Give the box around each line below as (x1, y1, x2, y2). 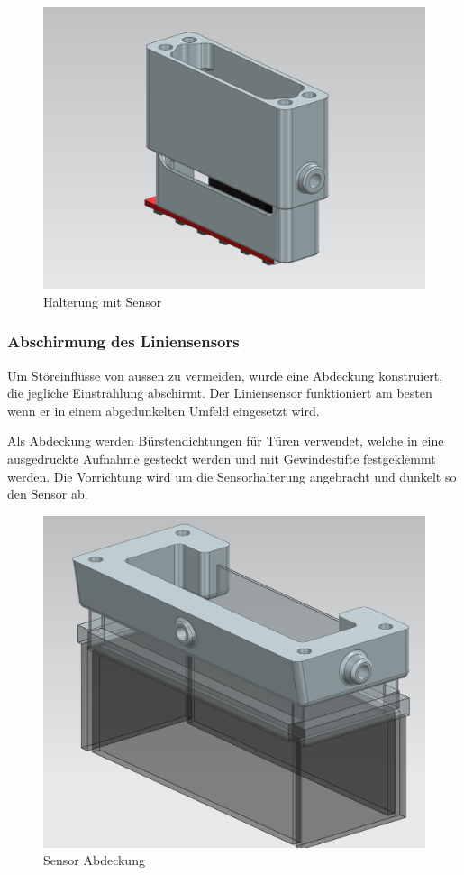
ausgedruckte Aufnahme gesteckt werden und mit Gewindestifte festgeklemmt (7, 448, 436, 467)
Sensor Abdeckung (43, 851, 145, 870)
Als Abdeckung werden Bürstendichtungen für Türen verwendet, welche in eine (7, 431, 444, 450)
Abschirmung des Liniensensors (7, 330, 240, 353)
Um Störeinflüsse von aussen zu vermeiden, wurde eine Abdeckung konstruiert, (7, 365, 443, 384)
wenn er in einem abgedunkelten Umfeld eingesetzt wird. (7, 401, 320, 419)
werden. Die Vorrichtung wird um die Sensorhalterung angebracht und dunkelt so (7, 466, 457, 485)
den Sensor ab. (7, 484, 88, 503)
